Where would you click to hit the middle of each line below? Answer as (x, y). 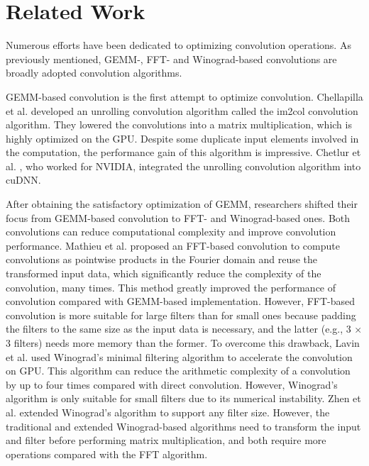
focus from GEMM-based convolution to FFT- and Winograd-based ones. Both (178, 217)
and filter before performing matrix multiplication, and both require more (166, 440)
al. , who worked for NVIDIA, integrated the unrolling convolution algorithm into (183, 166)
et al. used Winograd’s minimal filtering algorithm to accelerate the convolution (179, 356)
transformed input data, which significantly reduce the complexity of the (164, 273)
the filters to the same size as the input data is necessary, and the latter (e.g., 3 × (184, 329)
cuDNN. (23, 180)
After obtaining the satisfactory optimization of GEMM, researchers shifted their (182, 204)
